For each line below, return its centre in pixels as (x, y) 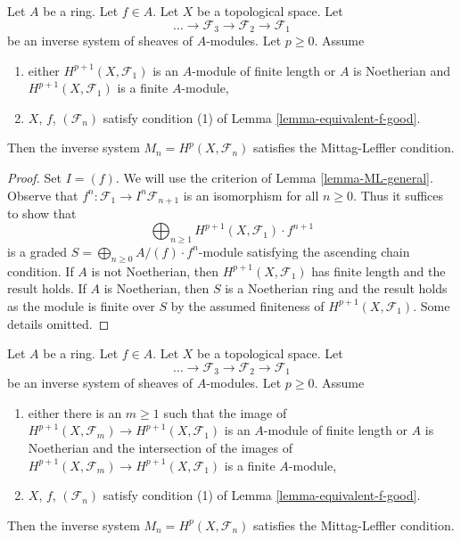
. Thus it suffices (399, 195)
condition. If (41, 270)
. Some (432, 305)
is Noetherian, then (156, 288)
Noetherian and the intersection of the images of (160, 447)
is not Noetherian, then (155, 270)
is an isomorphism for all (251, 195)
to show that (42, 213)
